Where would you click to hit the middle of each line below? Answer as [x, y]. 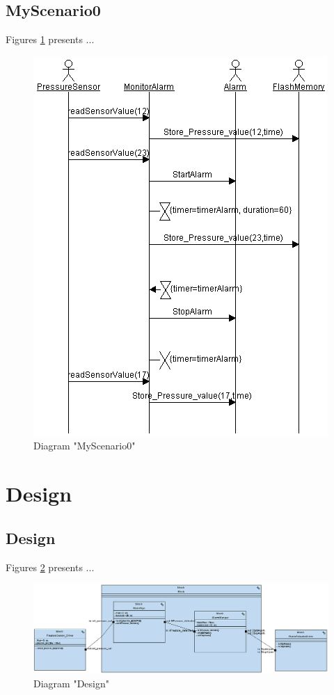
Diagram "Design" [71, 683]
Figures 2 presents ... [50, 567]
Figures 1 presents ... [50, 39]
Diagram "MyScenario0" [85, 446]
